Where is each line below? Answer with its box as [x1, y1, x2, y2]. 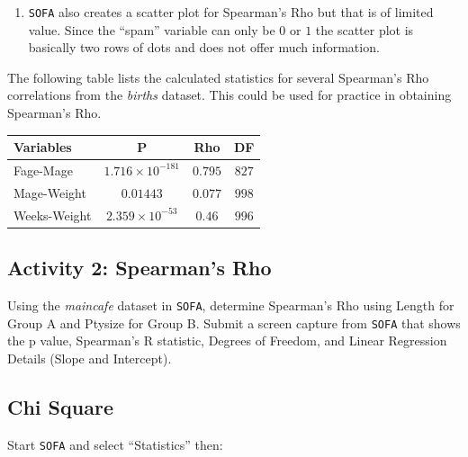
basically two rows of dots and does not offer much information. [28, 38, 380, 57]
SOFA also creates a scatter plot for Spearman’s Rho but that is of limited [28, 3, 434, 21]
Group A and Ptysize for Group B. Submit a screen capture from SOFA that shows [7, 313, 461, 332]
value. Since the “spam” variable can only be [28, 20, 275, 39]
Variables [13, 138, 72, 157]
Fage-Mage [13, 160, 73, 179]
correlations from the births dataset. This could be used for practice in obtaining [7, 85, 452, 104]
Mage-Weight [13, 183, 86, 202]
